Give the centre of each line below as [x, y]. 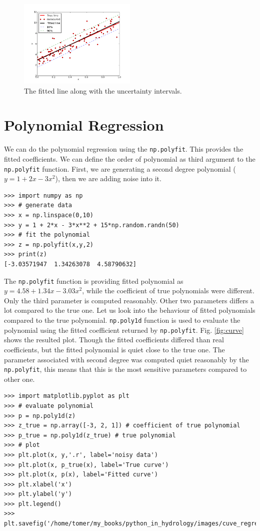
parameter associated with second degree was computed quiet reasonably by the [126, 359]
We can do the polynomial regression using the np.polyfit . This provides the [124, 149]
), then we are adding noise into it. [108, 178]
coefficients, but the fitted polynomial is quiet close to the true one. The [114, 349]
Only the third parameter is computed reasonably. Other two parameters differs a [129, 300]
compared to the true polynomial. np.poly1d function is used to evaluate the [122, 320]
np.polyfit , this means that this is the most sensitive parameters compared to [125, 369]
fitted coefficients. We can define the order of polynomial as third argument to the [130, 158]
